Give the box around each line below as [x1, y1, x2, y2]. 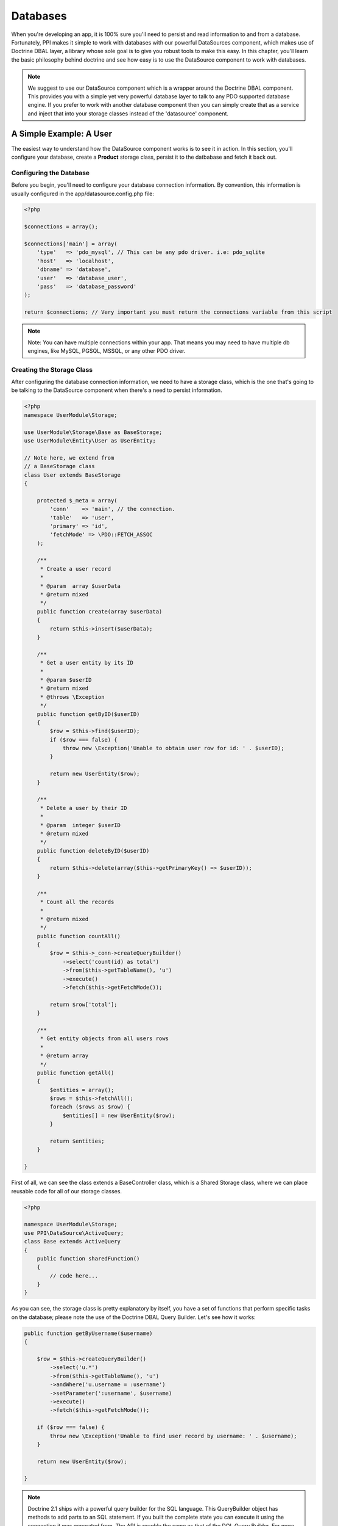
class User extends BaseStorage [24, 471, 121, 479]
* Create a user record [40, 565, 111, 572]
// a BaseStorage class [24, 463, 96, 470]
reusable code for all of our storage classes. [11, 1187, 122, 1195]
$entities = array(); [49, 1087, 114, 1093]
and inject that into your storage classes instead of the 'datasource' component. [27, 110, 228, 117]
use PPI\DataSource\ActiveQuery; [24, 1229, 124, 1236]
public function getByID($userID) [37, 711, 140, 717]
